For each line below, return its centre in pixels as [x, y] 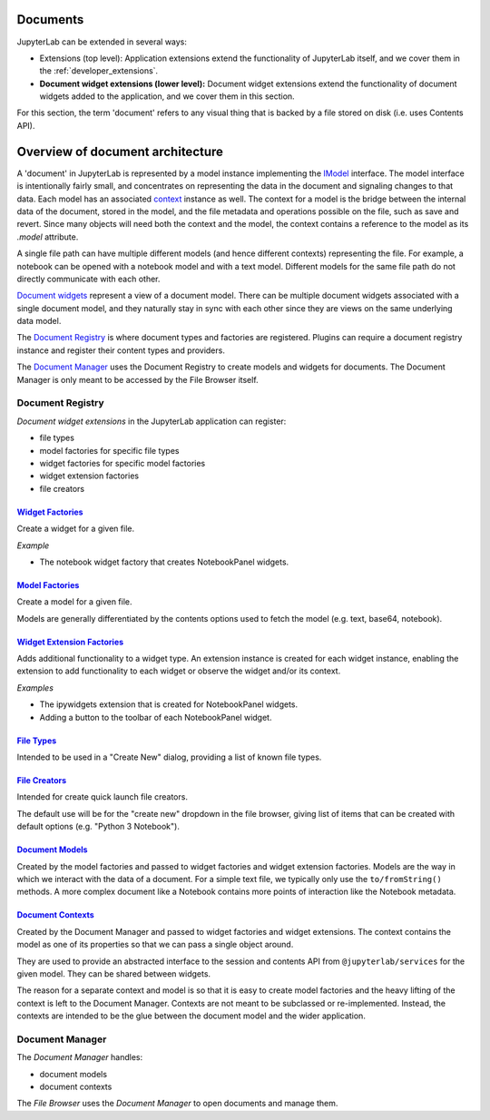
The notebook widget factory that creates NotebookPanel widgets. [164, 562]
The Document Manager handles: [80, 1057]
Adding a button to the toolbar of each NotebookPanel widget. [156, 717]
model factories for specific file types [109, 450]
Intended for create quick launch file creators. [102, 797]
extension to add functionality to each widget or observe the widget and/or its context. [179, 671]
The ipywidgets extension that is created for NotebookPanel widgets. [169, 704]
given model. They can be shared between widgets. [114, 973]
